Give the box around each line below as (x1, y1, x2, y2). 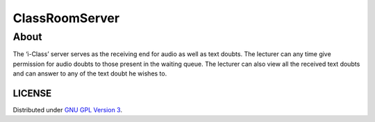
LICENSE (12, 87, 52, 99)
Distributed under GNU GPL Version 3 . (12, 106, 123, 114)
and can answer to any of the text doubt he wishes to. (12, 69, 167, 78)
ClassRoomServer (12, 10, 120, 26)
